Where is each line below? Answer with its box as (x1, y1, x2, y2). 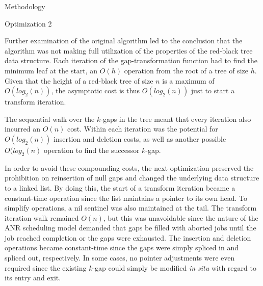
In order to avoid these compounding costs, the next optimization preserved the (5, 162, 254, 173)
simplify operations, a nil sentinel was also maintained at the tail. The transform (5, 202, 257, 213)
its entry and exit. (5, 272, 61, 283)
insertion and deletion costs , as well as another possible (54, 133, 226, 144)
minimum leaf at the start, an (5, 65, 98, 75)
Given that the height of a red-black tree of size (5, 75, 153, 86)
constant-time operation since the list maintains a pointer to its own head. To (5, 192, 248, 203)
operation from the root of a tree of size (124, 65, 248, 75)
